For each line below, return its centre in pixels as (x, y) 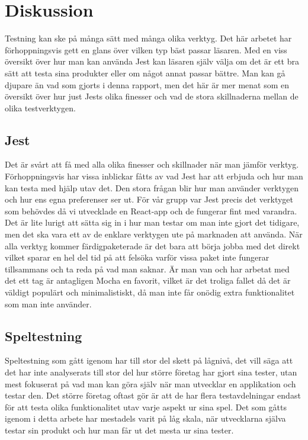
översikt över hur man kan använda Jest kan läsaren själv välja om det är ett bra (152, 61)
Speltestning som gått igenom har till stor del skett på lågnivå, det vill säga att (149, 360)
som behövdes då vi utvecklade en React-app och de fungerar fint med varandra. (151, 211)
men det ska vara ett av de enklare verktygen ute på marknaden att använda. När (154, 234)
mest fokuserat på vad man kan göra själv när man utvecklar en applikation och (150, 383)
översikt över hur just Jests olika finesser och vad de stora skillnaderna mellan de (152, 96)
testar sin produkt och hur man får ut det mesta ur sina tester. (119, 430)
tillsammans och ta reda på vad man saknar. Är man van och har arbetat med (147, 269)
